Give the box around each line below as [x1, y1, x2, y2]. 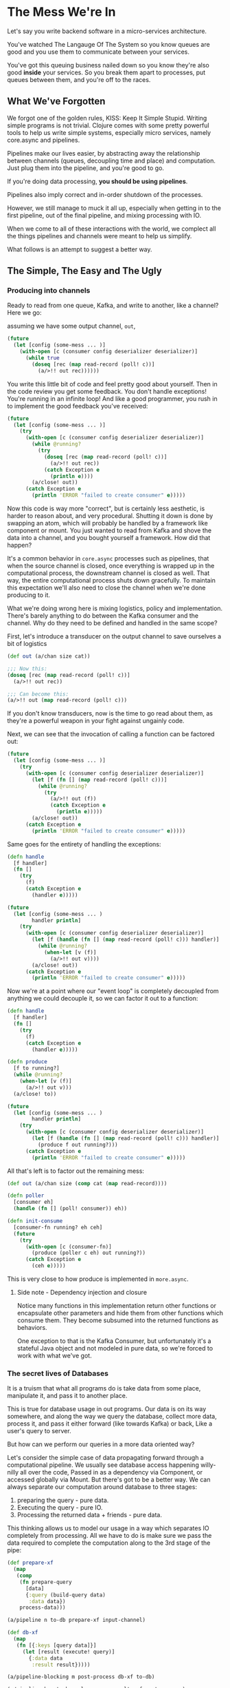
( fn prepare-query [19, 1578, 72, 1585]
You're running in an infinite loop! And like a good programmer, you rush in [7, 394, 218, 403]
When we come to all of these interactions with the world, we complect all [7, 225, 216, 233]
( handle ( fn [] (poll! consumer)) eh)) [13, 1205, 128, 1212]
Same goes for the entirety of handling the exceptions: [7, 840, 161, 848]
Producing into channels [7, 286, 91, 295]
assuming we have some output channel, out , [7, 322, 136, 331]
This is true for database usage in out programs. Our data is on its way [7, 1405, 207, 1413]
